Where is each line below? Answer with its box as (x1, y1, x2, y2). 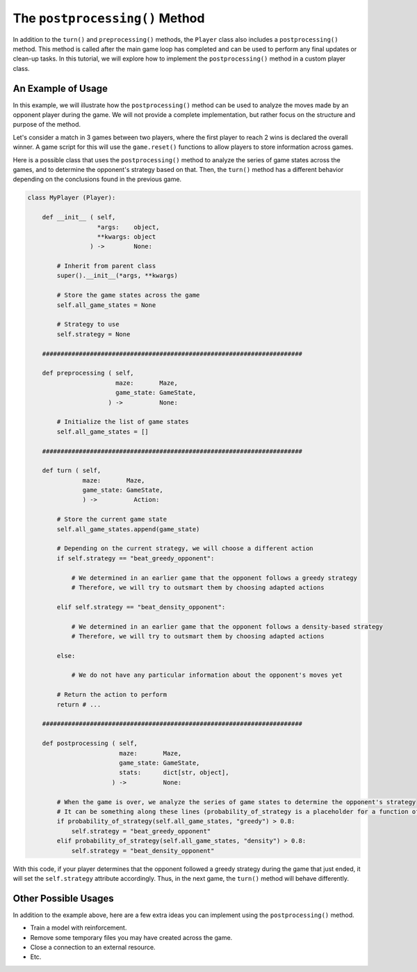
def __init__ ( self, (42, 213, 116, 221)
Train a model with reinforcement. (30, 923, 127, 932)
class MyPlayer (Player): (27, 194, 116, 202)
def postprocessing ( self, (42, 739, 138, 748)
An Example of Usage (13, 82, 108, 94)
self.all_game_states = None (56, 301, 156, 309)
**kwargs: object (97, 233, 156, 240)
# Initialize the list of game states (56, 418, 189, 426)
